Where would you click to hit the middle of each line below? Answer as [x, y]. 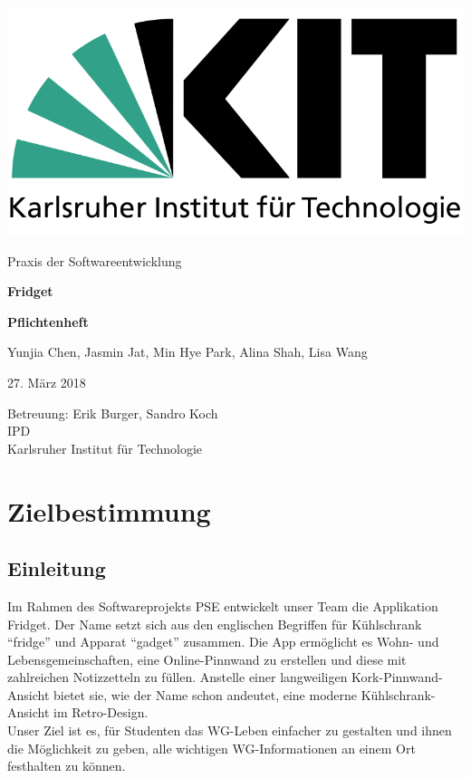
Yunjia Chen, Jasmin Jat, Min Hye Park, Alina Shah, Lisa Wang [187, 352]
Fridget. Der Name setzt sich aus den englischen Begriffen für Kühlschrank [215, 624]
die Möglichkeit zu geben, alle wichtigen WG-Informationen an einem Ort [211, 748]
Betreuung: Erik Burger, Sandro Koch [113, 413]
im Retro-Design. [101, 712]
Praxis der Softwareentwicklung [95, 260]
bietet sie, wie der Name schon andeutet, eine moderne [206, 694]
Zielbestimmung [109, 510]
